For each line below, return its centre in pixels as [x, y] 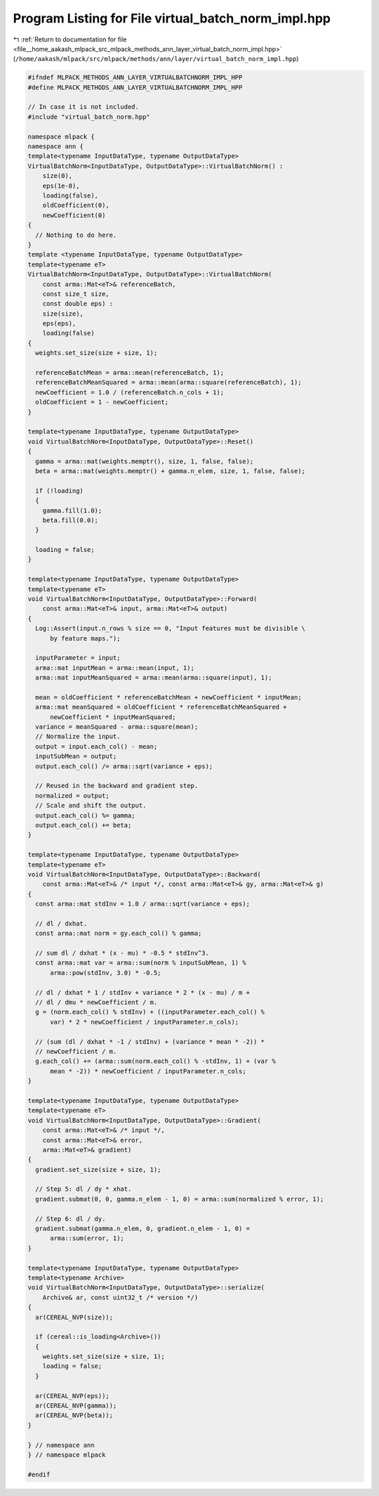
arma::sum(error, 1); [87, 1238]
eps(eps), [59, 324]
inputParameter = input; [78, 658]
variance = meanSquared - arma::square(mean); [117, 727]
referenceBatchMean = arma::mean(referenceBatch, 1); [130, 373]
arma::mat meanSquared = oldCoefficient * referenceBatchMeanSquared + [161, 707]
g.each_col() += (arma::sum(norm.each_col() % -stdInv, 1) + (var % [156, 1061]
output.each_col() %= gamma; [86, 815]
